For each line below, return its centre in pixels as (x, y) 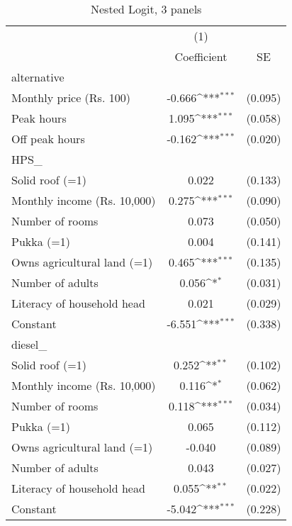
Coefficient (201, 56)
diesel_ (29, 344)
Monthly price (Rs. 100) (71, 97)
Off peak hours (48, 139)
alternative (38, 77)
